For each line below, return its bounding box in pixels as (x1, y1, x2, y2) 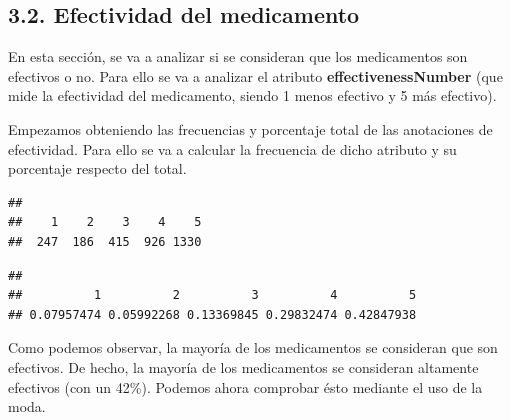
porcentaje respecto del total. (8, 158, 187, 179)
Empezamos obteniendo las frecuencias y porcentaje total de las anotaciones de (8, 118, 493, 139)
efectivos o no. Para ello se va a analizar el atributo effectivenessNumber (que (8, 65, 503, 86)
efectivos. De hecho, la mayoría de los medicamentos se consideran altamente (8, 356, 479, 377)
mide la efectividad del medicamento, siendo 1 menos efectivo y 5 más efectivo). (8, 85, 497, 106)
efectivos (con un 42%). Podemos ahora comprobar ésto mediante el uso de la (8, 376, 483, 397)
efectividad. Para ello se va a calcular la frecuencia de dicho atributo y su (8, 138, 457, 159)
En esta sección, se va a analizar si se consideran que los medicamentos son (8, 46, 468, 67)
